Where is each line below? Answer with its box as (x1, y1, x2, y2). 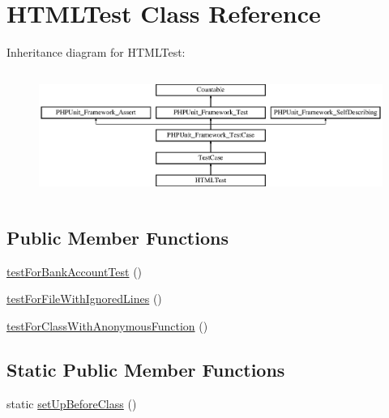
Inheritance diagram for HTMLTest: (6, 44, 186, 61)
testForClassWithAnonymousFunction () (6, 317, 208, 334)
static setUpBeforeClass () (6, 395, 137, 412)
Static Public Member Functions (6, 356, 285, 382)
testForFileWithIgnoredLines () (6, 290, 162, 307)
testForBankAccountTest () (6, 262, 143, 279)
